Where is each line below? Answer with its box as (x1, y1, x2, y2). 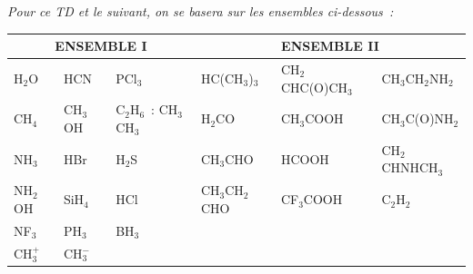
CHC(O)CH (280, 77, 348, 96)
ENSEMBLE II (281, 36, 379, 55)
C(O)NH (405, 109, 454, 128)
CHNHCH (381, 158, 438, 177)
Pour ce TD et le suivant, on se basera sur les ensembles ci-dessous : (7, 2, 394, 20)
